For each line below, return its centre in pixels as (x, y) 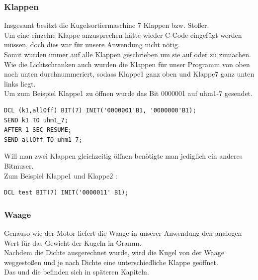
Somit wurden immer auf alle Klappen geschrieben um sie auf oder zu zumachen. (128, 54)
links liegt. (20, 83)
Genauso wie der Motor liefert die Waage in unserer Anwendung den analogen (123, 233)
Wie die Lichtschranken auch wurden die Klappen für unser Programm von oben (127, 64)
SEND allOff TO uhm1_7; (43, 140)
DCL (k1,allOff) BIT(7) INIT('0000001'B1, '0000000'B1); (100, 110)
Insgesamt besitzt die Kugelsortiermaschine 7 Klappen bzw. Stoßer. (107, 25)
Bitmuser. (19, 165)
